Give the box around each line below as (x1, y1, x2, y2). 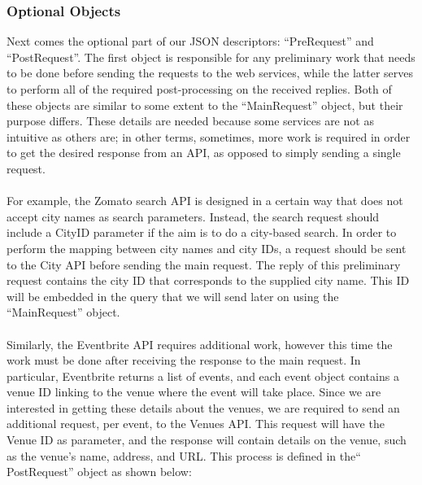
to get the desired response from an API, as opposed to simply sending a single (7, 144, 401, 161)
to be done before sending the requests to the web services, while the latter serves (7, 64, 413, 81)
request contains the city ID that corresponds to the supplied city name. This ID (7, 272, 410, 289)
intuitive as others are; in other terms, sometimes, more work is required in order (7, 128, 411, 145)
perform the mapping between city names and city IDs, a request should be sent (7, 239, 407, 256)
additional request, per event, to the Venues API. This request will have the (7, 415, 385, 432)
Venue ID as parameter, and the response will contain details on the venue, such (7, 431, 407, 448)
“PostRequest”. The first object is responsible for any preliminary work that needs (7, 48, 415, 65)
